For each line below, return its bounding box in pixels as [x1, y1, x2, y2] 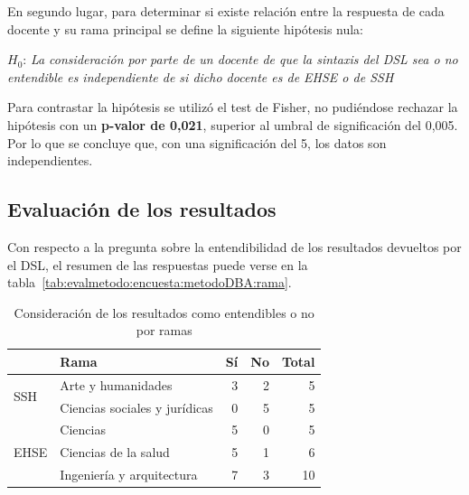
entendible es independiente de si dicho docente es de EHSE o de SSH [7, 67, 394, 86]
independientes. [7, 151, 93, 170]
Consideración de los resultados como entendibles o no [14, 303, 314, 322]
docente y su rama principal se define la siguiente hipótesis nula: [7, 19, 364, 38]
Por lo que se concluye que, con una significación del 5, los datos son [7, 133, 387, 152]
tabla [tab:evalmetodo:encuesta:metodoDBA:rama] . [7, 273, 292, 292]
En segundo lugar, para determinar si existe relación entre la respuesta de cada [7, 2, 445, 20]
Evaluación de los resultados [7, 195, 277, 223]
